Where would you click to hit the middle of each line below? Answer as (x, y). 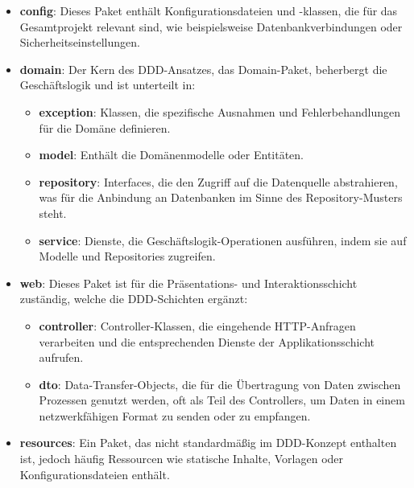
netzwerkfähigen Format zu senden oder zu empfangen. (175, 415)
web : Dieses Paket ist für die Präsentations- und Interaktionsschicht (188, 283)
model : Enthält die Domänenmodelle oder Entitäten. (172, 155)
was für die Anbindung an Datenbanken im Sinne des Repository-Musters (221, 197)
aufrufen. (61, 357)
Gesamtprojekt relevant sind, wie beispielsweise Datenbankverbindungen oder (211, 26)
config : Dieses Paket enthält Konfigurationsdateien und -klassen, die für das (209, 10)
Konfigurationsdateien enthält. (95, 474)
